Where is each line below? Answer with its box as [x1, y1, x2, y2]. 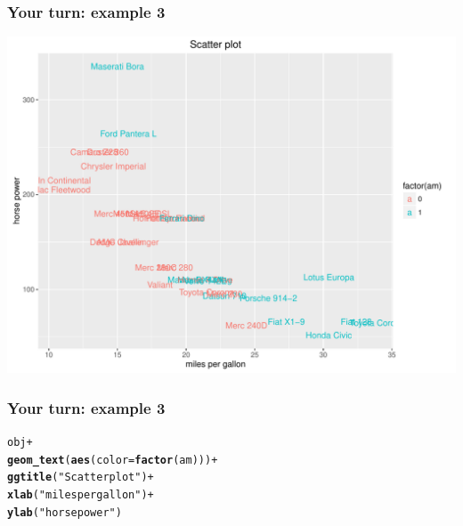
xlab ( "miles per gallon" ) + [7, 489, 154, 501]
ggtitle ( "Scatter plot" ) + [7, 471, 154, 484]
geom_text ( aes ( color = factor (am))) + [7, 453, 218, 466]
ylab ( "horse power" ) [7, 506, 122, 519]
